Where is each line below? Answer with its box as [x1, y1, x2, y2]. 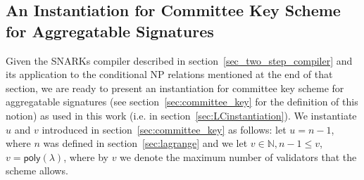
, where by [63, 149, 108, 164]
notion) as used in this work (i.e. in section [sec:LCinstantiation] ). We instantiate [6, 108, 357, 122]
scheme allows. [6, 163, 68, 178]
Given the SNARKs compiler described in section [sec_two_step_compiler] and [6, 53, 353, 67]
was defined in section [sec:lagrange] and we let [43, 136, 248, 150]
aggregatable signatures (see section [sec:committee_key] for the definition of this [6, 94, 358, 109]
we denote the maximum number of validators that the [120, 149, 357, 164]
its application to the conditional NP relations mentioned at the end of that [6, 67, 333, 82]
